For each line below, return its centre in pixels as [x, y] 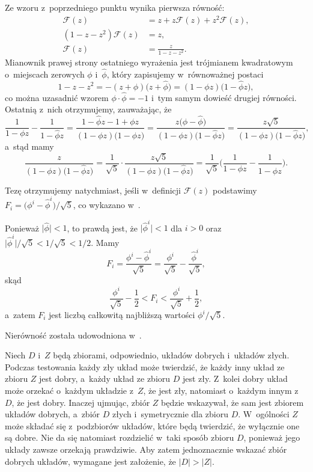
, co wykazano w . [107, 205]
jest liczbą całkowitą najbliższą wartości [122, 315]
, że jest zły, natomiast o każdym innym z [221, 390]
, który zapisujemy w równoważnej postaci [185, 74]
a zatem [20, 315]
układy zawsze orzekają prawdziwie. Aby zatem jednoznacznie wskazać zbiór [146, 449]
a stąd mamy [29, 146]
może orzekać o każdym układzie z [69, 390]
